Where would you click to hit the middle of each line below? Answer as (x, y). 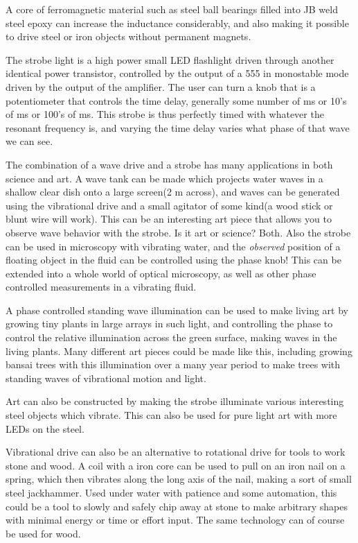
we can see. (29, 141)
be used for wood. (43, 533)
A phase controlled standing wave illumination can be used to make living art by (177, 310)
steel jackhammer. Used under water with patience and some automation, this (171, 492)
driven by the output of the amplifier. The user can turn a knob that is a (161, 86)
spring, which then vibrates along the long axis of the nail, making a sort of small (179, 479)
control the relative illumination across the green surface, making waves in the (171, 337)
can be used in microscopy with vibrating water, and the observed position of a (173, 246)
